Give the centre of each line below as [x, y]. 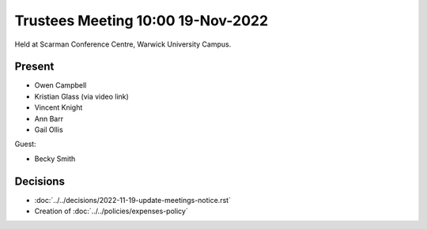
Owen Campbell [60, 85]
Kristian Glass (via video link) [82, 96]
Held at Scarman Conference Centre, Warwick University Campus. [123, 44]
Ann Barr [49, 118]
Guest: [25, 144]
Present [34, 67]
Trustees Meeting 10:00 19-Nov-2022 [142, 21]
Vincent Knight [59, 107]
